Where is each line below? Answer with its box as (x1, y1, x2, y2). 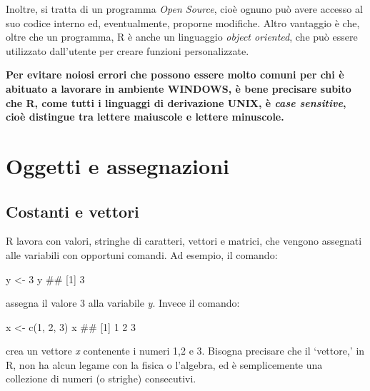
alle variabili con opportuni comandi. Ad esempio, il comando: (6, 247, 278, 262)
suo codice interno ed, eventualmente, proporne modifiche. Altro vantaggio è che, (6, 15, 360, 30)
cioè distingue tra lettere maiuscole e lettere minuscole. (6, 109, 284, 124)
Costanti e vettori (6, 200, 139, 222)
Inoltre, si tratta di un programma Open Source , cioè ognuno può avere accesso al (6, 1, 363, 16)
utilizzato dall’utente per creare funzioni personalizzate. (6, 43, 249, 58)
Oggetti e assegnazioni (6, 151, 229, 180)
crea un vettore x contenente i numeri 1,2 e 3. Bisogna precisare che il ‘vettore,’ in (6, 343, 365, 358)
